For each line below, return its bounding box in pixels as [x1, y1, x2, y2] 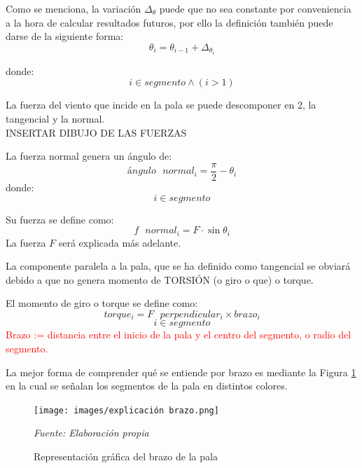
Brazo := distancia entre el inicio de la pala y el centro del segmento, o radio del [6, 327, 351, 342]
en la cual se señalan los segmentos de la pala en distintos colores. [6, 378, 288, 393]
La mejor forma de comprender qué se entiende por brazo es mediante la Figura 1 [6, 364, 356, 379]
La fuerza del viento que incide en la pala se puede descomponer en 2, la [6, 97, 316, 112]
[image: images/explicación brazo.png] [34, 405, 219, 415]
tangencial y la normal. [6, 111, 105, 126]
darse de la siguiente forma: [6, 29, 124, 43]
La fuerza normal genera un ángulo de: [6, 149, 172, 163]
